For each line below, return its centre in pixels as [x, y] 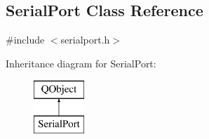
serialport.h [85, 40]
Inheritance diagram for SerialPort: [81, 63]
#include [25, 40]
